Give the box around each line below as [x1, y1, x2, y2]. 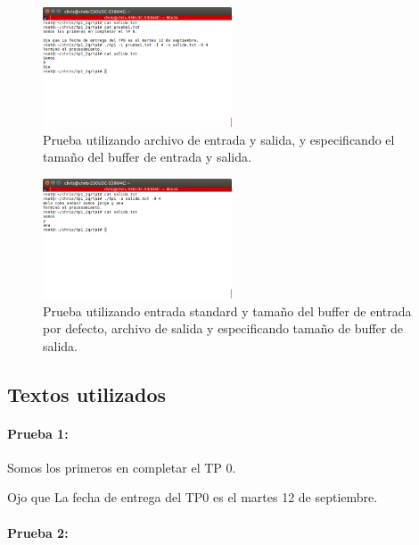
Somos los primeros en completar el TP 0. [7, 457, 236, 476]
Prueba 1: [7, 423, 69, 442]
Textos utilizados [7, 380, 167, 407]
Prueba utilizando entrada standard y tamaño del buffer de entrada [43, 301, 412, 320]
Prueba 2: [7, 523, 69, 541]
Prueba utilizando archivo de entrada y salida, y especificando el [43, 130, 395, 148]
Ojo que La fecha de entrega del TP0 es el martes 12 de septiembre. [7, 488, 378, 507]
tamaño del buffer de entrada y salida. [43, 147, 251, 166]
